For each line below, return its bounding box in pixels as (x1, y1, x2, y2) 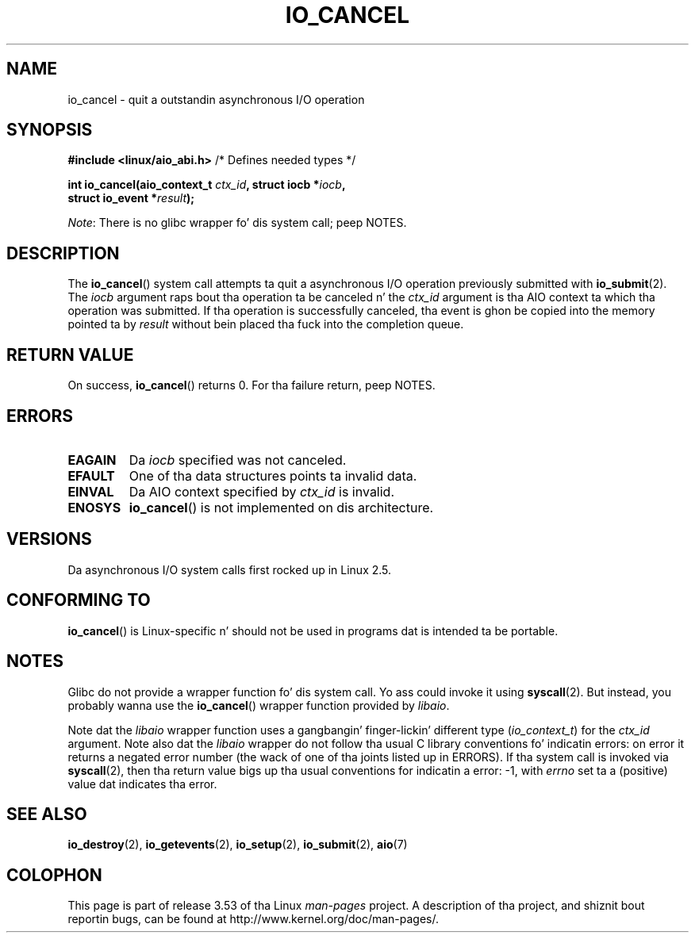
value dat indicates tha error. (67, 776, 217, 791)
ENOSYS (67, 499, 121, 515)
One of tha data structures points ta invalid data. (129, 467, 417, 484)
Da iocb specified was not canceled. (129, 451, 347, 468)
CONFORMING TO (6, 590, 151, 611)
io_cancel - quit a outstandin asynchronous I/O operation (67, 92, 365, 106)
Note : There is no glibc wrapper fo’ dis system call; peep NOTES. (67, 216, 407, 230)
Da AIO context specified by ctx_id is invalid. (129, 483, 395, 500)
